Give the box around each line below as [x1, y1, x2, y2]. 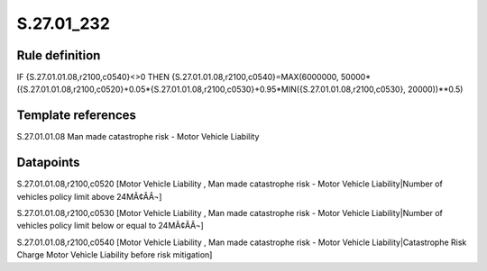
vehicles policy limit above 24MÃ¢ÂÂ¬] [16, 191, 162, 202]
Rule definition [16, 48, 101, 63]
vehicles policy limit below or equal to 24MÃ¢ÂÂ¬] [16, 221, 205, 231]
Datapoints [16, 155, 80, 170]
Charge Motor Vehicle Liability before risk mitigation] [16, 249, 213, 260]
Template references [16, 108, 137, 123]
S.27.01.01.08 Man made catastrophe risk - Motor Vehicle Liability [16, 131, 260, 142]
